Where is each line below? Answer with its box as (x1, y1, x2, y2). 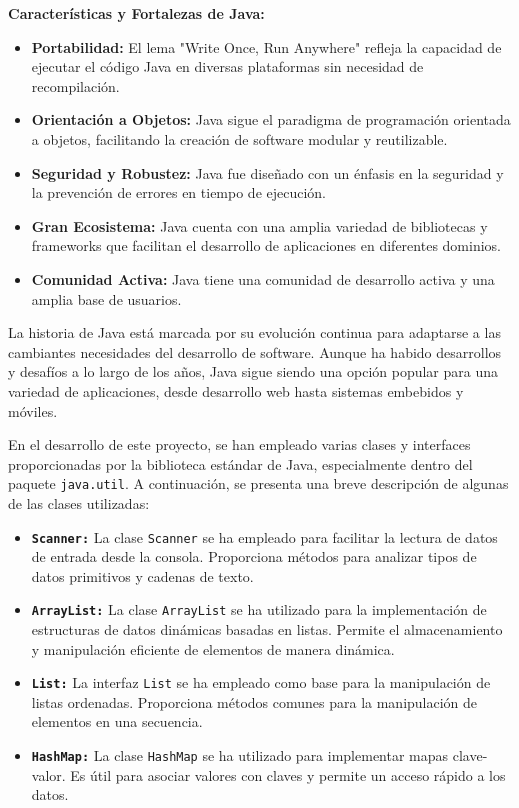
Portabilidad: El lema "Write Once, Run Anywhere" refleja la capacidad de (31, 36, 502, 57)
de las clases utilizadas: (8, 492, 150, 513)
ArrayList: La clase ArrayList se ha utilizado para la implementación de (31, 599, 487, 620)
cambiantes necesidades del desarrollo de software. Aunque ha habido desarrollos (8, 341, 502, 362)
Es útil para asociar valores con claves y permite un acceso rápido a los (70, 764, 506, 785)
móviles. (8, 400, 58, 421)
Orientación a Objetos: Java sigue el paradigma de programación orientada (31, 109, 511, 130)
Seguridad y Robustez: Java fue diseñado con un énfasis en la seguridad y (31, 162, 504, 183)
